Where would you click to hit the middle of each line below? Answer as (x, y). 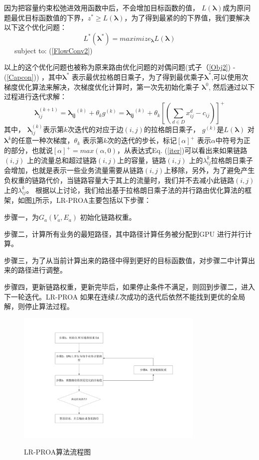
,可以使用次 (230, 77)
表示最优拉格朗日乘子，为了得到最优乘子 (138, 77)
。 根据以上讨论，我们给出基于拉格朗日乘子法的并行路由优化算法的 (135, 190)
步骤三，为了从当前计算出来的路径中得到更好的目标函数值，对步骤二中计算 (126, 260)
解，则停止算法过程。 (39, 306)
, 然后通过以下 (232, 86)
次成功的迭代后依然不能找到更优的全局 (183, 296)
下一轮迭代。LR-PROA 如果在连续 (60, 296)
